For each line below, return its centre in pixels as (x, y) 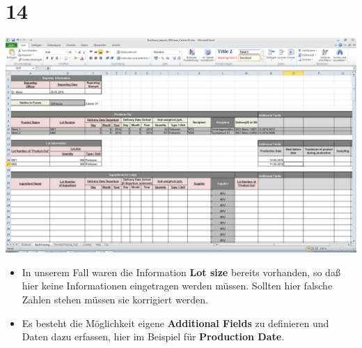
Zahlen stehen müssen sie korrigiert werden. (115, 300)
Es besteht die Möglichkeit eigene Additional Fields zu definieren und (175, 323)
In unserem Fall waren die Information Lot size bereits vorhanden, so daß (181, 272)
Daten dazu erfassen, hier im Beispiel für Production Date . (153, 336)
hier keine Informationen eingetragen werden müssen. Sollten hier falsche (177, 286)
